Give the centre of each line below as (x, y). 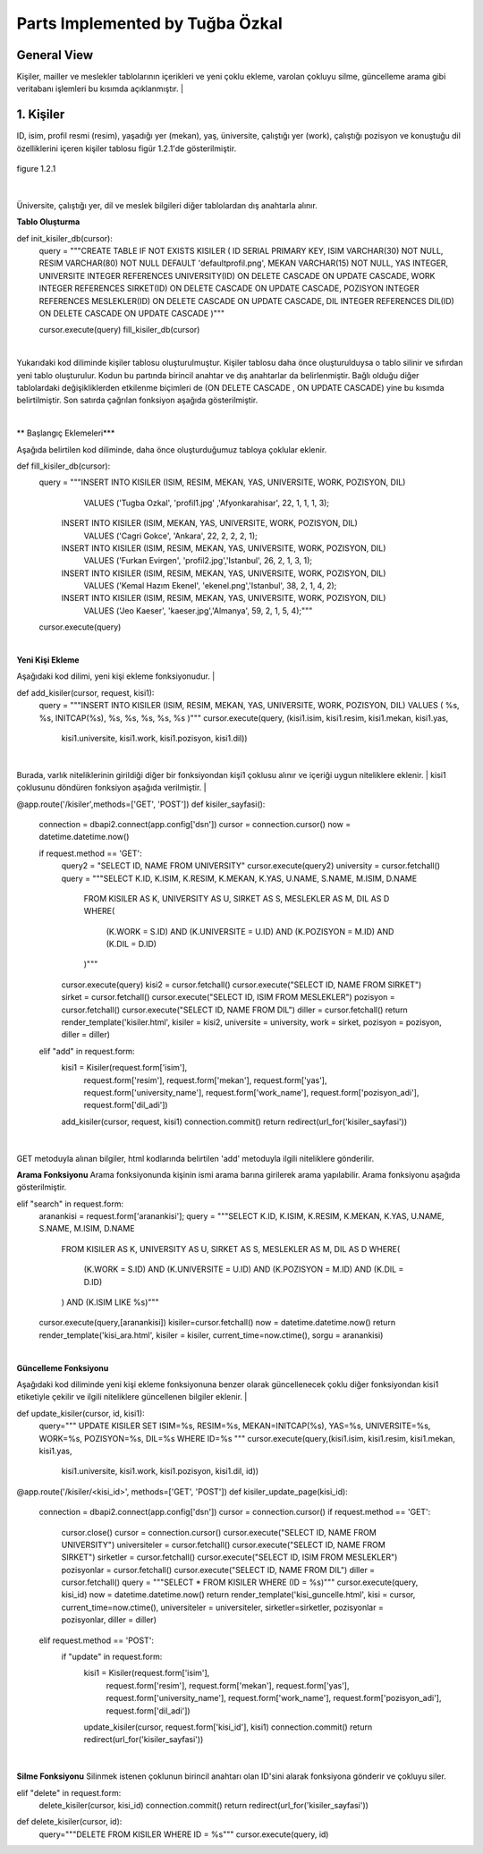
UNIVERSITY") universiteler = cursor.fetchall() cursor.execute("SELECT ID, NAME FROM (224, 1545)
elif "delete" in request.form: (69, 1792)
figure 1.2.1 (36, 169)
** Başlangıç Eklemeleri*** (66, 433)
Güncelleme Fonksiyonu (63, 1367)
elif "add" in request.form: (87, 1051)
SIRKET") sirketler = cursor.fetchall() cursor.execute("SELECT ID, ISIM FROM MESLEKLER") (229, 1557)
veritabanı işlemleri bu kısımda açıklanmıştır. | (100, 89)
